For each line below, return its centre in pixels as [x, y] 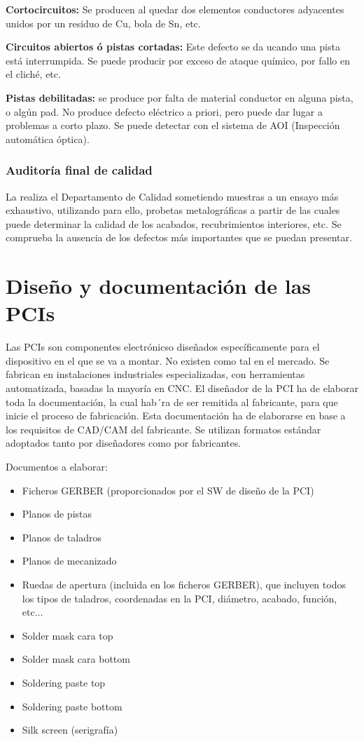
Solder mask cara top [68, 635]
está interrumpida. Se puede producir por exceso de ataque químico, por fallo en [178, 60]
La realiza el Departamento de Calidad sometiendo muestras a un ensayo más [172, 196]
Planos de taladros [62, 537]
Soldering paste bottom [72, 706]
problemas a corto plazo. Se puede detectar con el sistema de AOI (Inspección [173, 125]
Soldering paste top [64, 682]
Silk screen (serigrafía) [70, 730]
